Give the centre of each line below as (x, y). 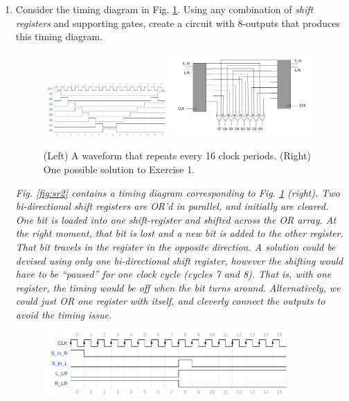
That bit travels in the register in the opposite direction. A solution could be (176, 246)
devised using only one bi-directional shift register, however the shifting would (179, 260)
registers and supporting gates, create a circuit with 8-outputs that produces (178, 23)
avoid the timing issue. (64, 314)
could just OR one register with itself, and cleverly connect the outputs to (170, 301)
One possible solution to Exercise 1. (119, 169)
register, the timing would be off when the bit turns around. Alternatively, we (178, 287)
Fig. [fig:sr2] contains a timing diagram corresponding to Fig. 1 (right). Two (178, 192)
